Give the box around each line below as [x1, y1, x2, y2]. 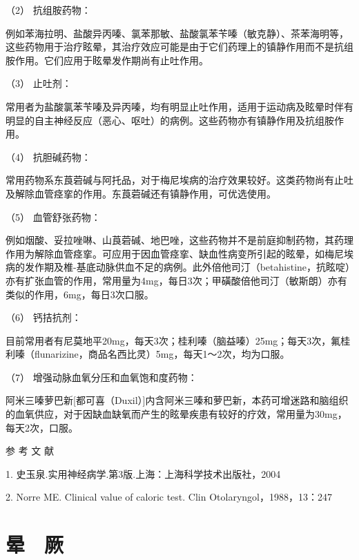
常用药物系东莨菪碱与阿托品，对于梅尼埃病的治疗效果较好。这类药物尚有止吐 [6, 173, 353, 187]
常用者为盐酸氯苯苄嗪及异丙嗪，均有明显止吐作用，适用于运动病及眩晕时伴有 [6, 99, 353, 113]
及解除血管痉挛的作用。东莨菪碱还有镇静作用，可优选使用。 [6, 186, 276, 200]
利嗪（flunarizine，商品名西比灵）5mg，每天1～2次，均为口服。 [6, 347, 290, 361]
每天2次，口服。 [6, 420, 78, 434]
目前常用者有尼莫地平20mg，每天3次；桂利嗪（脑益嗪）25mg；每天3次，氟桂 [6, 333, 351, 347]
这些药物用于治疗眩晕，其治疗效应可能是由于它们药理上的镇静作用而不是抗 [6, 39, 344, 54]
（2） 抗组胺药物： [6, 3, 91, 17]
